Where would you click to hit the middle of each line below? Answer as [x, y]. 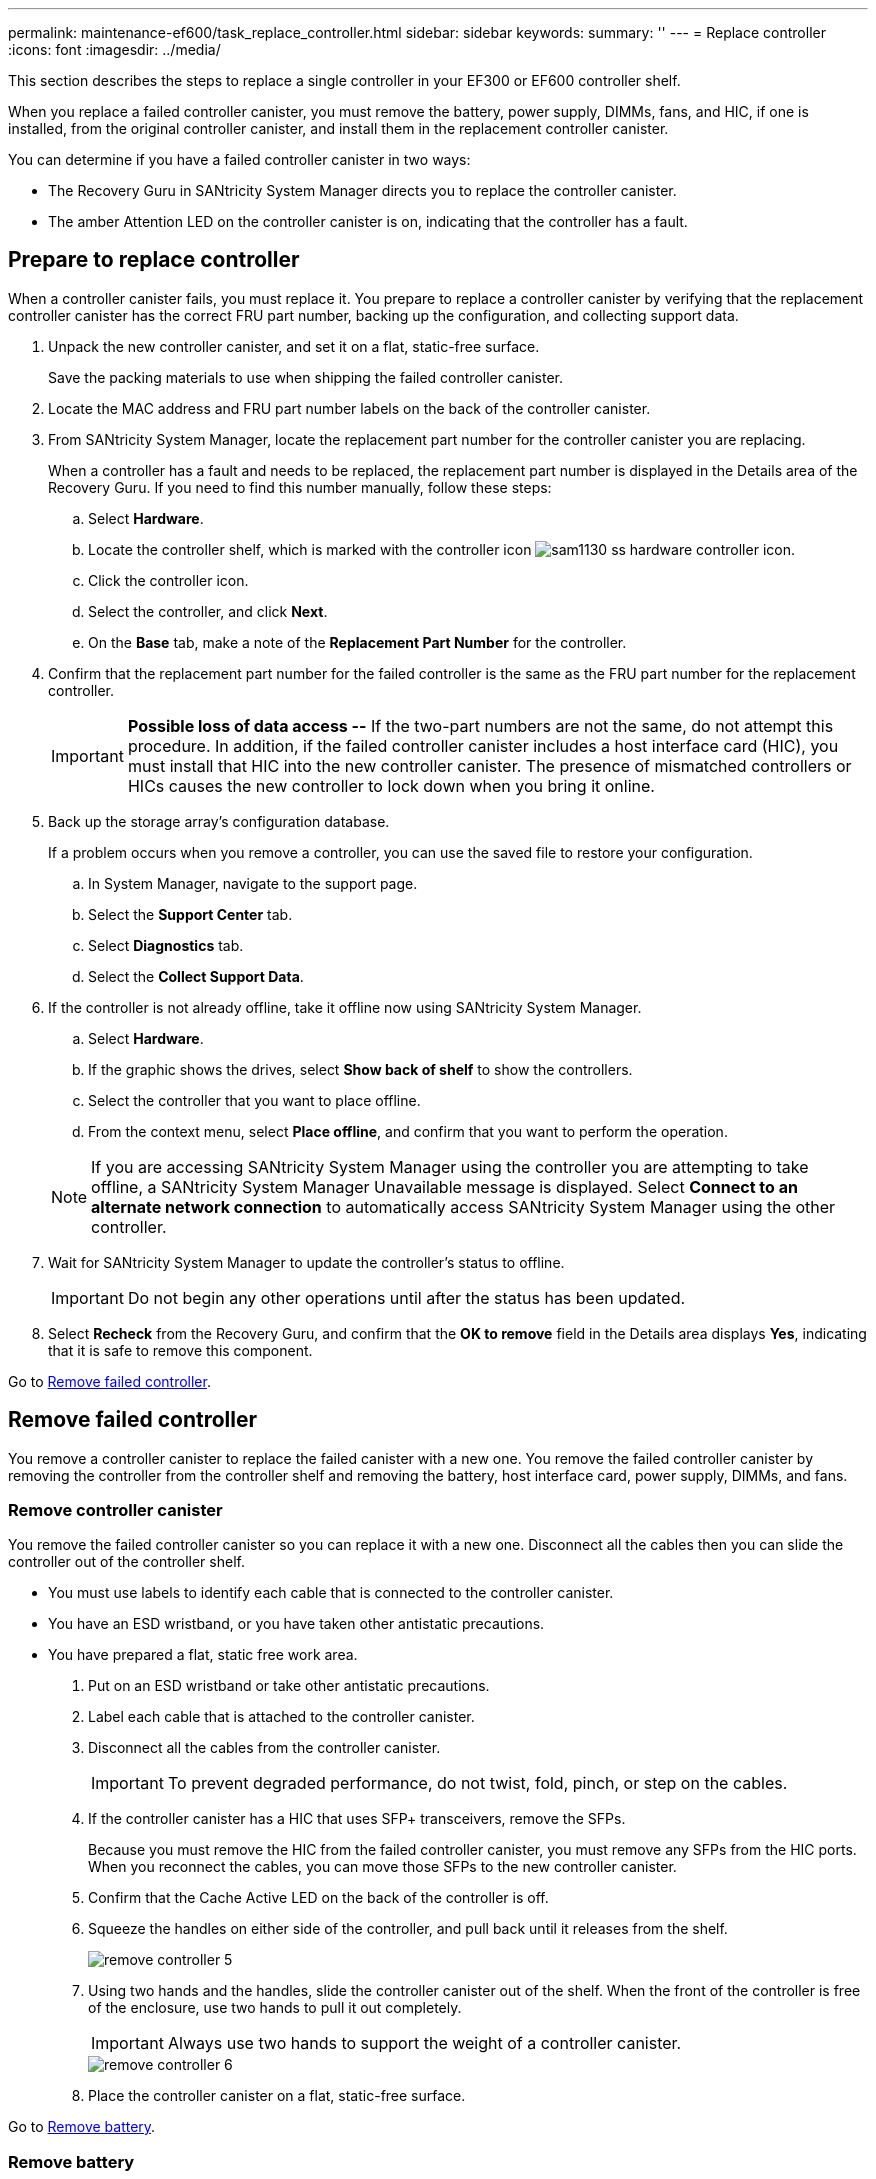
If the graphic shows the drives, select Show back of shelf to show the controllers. [360, 1069]
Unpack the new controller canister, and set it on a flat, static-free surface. [294, 346]
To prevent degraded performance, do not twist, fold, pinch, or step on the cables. [477, 1783]
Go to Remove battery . [82, 2127]
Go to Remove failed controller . [109, 1381]
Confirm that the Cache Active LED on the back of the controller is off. [318, 1898]
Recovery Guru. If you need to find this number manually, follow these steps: [300, 487]
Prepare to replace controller [154, 260]
